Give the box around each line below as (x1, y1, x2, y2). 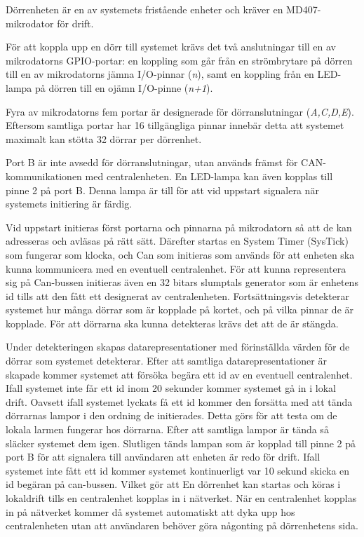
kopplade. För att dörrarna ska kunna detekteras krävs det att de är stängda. (6, 315, 339, 330)
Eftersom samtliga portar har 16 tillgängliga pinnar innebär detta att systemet (6, 118, 344, 132)
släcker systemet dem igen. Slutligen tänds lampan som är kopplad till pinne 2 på (6, 435, 356, 450)
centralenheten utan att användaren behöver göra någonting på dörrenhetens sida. (6, 518, 358, 533)
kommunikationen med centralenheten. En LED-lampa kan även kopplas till (6, 168, 333, 183)
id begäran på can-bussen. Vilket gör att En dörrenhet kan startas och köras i (6, 477, 341, 491)
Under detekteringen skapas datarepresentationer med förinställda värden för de (6, 339, 350, 354)
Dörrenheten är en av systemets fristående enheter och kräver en (6, 2, 283, 16)
